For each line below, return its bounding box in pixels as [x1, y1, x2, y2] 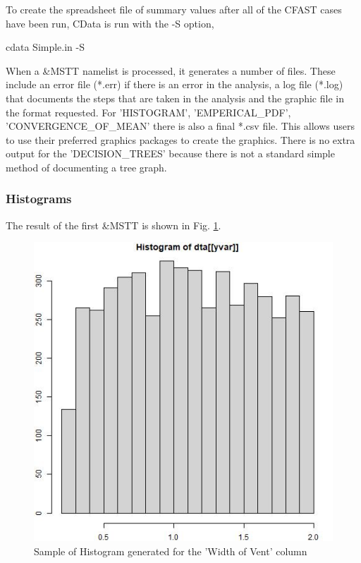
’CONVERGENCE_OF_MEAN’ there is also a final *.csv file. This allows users [6, 119, 355, 133]
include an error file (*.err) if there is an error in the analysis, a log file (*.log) [6, 77, 343, 92]
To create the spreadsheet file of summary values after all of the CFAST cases [6, 2, 342, 16]
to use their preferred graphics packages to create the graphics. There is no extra [6, 132, 355, 147]
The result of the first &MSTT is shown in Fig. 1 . [6, 217, 221, 232]
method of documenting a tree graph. [6, 159, 167, 174]
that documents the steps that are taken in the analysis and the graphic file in [6, 90, 344, 105]
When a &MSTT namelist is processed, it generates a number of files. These [6, 63, 336, 78]
